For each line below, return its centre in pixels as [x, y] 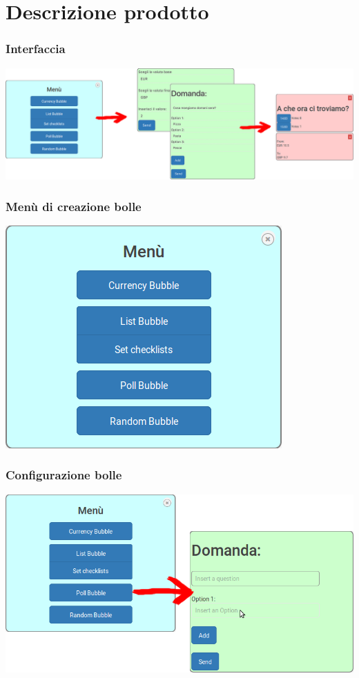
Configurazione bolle [64, 475]
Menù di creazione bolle [74, 206]
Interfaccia [36, 49]
